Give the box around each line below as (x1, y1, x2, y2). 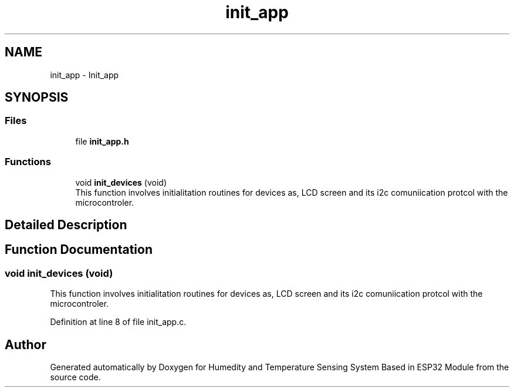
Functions (5, 156, 51, 168)
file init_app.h (75, 136, 129, 146)
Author (5, 337, 46, 352)
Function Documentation (5, 242, 153, 257)
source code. (50, 372, 101, 383)
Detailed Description (5, 217, 127, 232)
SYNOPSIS (5, 90, 69, 105)
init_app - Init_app (50, 69, 119, 80)
